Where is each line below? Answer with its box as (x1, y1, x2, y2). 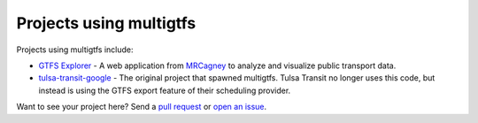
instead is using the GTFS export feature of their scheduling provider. (38, 85, 291, 96)
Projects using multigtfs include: (16, 44, 134, 55)
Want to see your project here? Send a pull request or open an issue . (16, 102, 267, 112)
